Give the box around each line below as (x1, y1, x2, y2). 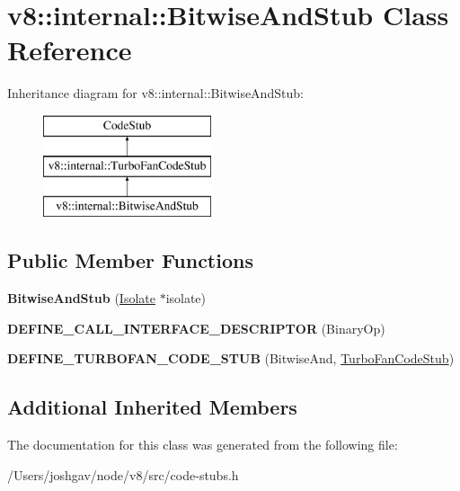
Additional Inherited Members (7, 393, 297, 421)
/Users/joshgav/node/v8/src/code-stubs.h (7, 465, 239, 484)
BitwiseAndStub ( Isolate (7, 289, 155, 308)
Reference (7, 31, 132, 68)
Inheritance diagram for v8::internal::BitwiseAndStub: (7, 84, 304, 103)
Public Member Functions (7, 246, 253, 274)
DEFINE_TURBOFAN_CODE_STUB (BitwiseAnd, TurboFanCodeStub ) (7, 349, 455, 368)
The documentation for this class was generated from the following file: (7, 435, 398, 454)
